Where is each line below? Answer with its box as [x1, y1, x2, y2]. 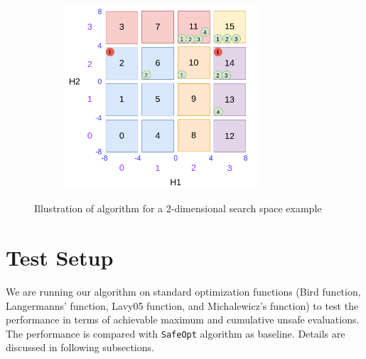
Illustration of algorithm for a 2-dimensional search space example [34, 201, 322, 216]
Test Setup [6, 242, 114, 271]
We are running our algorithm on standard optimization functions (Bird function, [6, 283, 361, 298]
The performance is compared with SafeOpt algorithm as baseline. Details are [6, 326, 345, 340]
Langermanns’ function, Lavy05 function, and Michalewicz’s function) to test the [6, 298, 359, 313]
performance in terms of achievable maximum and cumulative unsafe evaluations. [6, 312, 360, 327]
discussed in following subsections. [6, 340, 154, 355]
